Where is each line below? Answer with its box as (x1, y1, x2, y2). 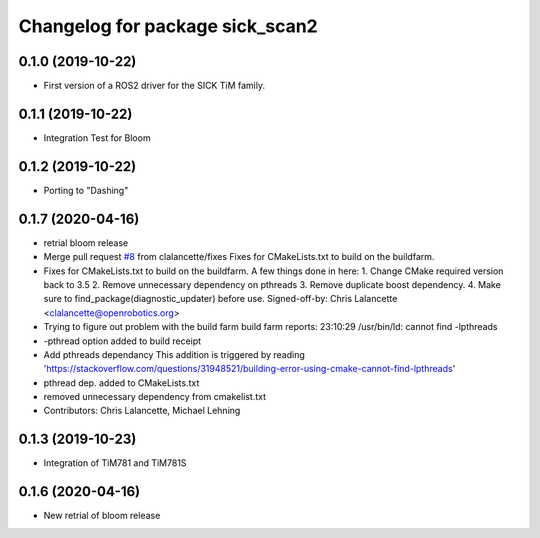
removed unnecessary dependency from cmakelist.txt (43, 391, 267, 403)
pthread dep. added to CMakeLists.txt (43, 376, 200, 389)
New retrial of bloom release (43, 510, 161, 522)
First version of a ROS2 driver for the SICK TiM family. (43, 80, 265, 92)
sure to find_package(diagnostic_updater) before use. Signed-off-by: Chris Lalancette (43, 293, 398, 305)
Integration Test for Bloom (43, 131, 151, 144)
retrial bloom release (43, 236, 129, 249)
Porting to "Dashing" (43, 184, 129, 196)
